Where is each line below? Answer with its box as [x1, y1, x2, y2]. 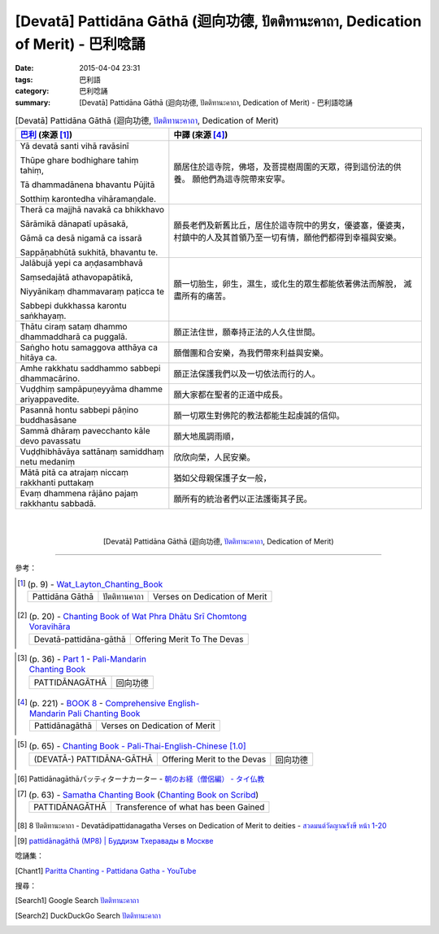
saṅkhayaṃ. [20, 310, 67, 321]
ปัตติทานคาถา [102, 591, 144, 602]
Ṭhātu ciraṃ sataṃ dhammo [20, 321, 128, 333]
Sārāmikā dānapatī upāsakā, [20, 218, 129, 229]
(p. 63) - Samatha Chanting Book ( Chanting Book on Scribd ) [28, 789, 259, 801]
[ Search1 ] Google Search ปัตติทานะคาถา [15, 896, 140, 906]
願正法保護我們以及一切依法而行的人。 [173, 369, 320, 380]
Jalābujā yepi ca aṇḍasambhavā [20, 257, 143, 268]
